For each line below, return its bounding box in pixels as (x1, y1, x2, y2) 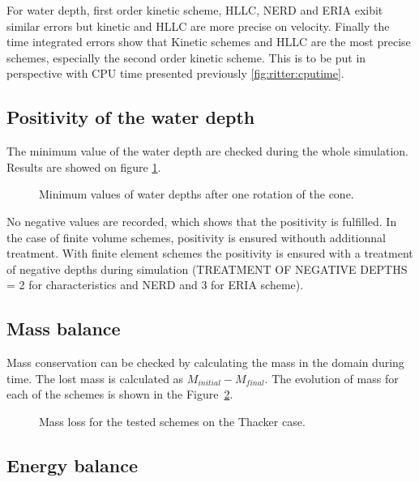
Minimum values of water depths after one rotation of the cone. (39, 186, 354, 203)
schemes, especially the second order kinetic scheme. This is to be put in (6, 49, 366, 66)
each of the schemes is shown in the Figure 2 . (6, 386, 233, 403)
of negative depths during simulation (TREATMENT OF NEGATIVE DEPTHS (6, 260, 408, 277)
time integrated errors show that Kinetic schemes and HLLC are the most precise (6, 33, 411, 50)
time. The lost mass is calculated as (6, 369, 184, 386)
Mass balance (6, 316, 121, 341)
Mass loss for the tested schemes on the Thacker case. (39, 412, 306, 429)
